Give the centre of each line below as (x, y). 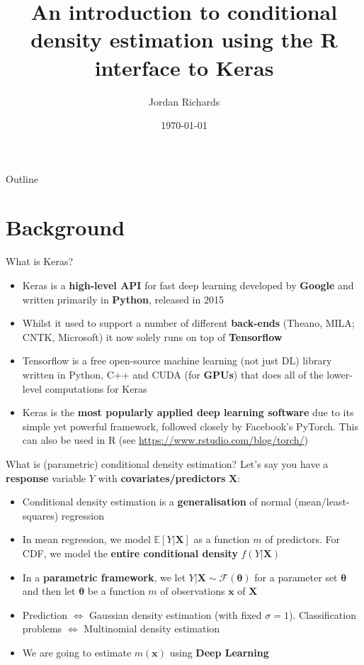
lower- (340, 374)
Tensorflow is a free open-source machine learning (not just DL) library (177, 361)
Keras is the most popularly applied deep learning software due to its (188, 412)
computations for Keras (96, 388)
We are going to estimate (77, 652)
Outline (22, 178)
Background (66, 227)
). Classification (322, 614)
